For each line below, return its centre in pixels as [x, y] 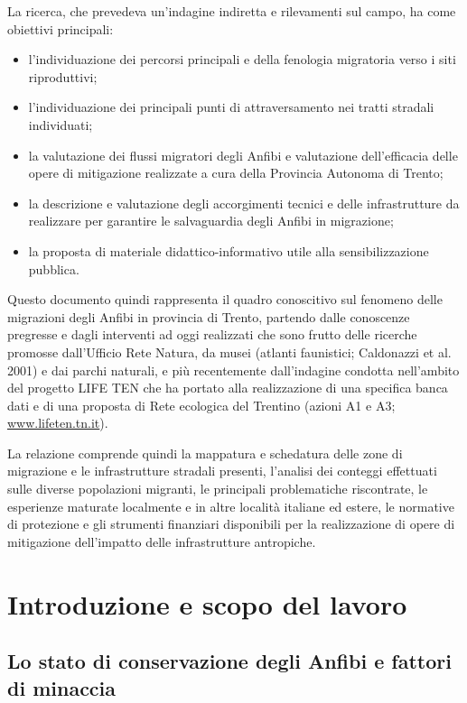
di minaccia [62, 687]
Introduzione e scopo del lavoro [207, 603]
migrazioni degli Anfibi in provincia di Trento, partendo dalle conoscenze [209, 316]
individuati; [61, 124]
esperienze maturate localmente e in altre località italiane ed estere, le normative [231, 506]
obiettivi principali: [61, 28]
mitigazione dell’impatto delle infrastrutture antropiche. [162, 541]
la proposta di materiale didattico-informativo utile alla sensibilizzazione [229, 250]
